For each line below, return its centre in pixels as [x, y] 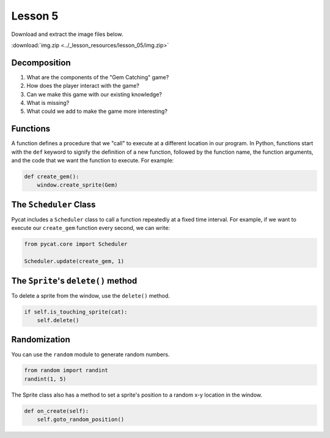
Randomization [41, 339]
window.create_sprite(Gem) [78, 185]
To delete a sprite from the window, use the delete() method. [91, 295]
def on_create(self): [57, 411]
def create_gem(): [52, 177]
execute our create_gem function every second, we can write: [91, 228]
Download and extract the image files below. [67, 34]
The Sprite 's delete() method [74, 281]
